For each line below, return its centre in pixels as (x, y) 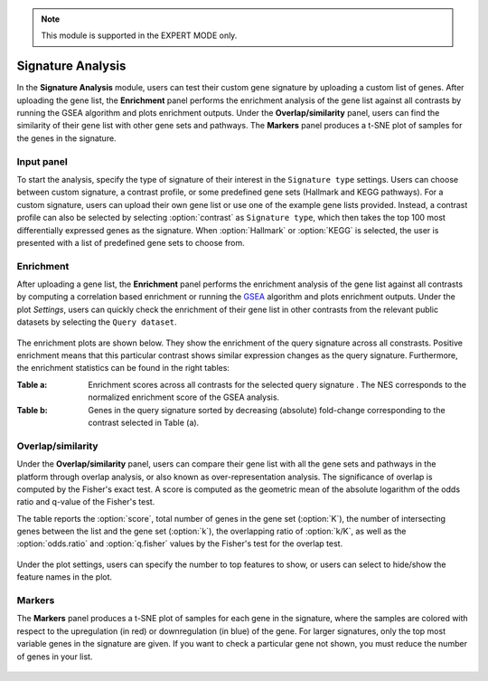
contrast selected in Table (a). (144, 422)
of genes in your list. (55, 657)
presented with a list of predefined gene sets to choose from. (131, 242)
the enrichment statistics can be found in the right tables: (123, 368)
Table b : (33, 410)
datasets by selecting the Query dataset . (97, 322)
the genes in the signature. (66, 138)
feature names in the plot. (65, 577)
